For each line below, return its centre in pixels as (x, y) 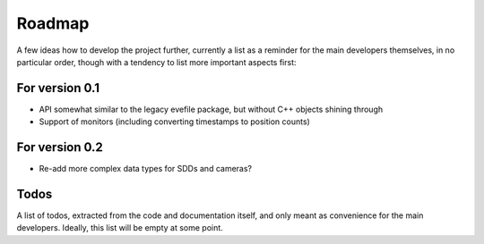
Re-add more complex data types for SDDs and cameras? (146, 169)
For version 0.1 (58, 88)
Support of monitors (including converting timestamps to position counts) (175, 122)
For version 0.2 (60, 147)
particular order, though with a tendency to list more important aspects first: (156, 62)
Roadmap (53, 23)
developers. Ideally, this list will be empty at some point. (120, 228)
